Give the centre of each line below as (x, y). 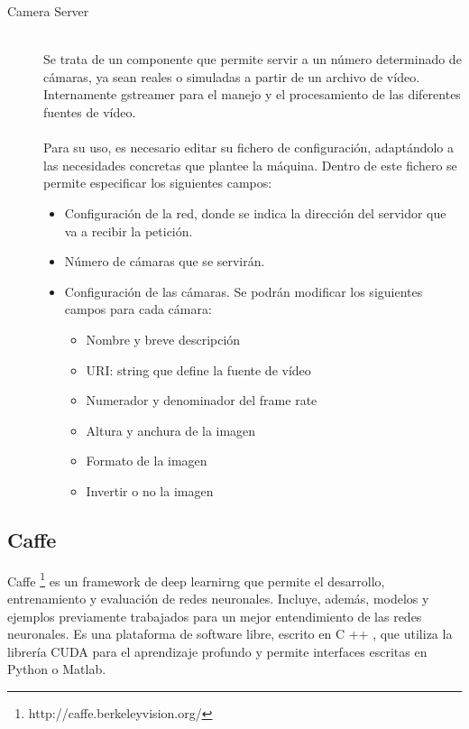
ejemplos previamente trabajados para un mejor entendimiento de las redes (215, 616)
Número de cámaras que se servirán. (165, 261)
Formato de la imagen (147, 461)
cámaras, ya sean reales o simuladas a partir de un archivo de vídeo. (232, 76)
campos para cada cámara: (138, 309)
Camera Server (48, 11)
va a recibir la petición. (129, 231)
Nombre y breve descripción (163, 339)
